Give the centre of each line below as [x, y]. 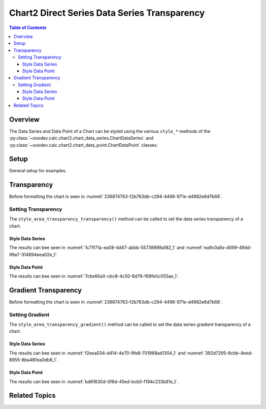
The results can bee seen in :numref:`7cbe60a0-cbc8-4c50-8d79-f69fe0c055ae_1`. [94, 276]
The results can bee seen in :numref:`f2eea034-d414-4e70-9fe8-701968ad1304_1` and [97, 353]
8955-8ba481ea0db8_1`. [34, 360]
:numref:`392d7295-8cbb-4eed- [220, 353]
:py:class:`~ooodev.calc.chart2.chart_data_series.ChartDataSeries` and [81, 138]
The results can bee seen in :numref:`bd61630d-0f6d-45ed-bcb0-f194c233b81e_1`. [94, 381]
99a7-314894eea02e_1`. [34, 254]
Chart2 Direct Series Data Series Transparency [107, 13]
